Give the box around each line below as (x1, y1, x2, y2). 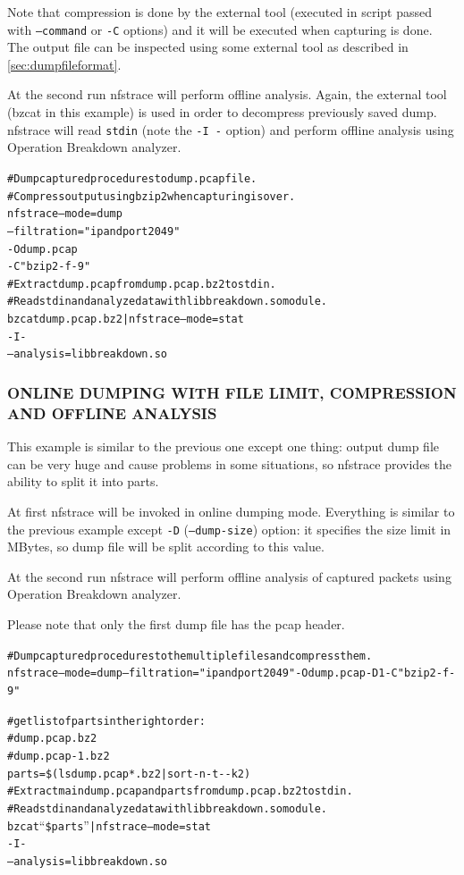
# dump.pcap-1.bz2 (7, 749, 110, 762)
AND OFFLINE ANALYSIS (7, 401, 217, 424)
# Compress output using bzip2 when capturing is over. (7, 189, 296, 203)
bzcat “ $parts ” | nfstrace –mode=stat (7, 815, 212, 834)
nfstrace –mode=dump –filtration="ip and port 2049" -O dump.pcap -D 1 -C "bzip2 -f (7, 667, 450, 680)
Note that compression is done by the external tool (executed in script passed (7, 3, 432, 21)
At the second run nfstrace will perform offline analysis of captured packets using (7, 567, 451, 585)
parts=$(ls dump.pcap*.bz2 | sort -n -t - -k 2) (7, 767, 251, 780)
